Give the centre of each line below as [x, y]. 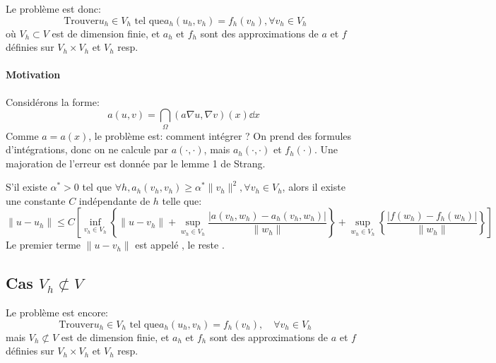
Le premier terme [43, 245]
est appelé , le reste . [180, 245]
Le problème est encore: [57, 313]
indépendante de [114, 200]
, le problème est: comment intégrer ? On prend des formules [220, 135]
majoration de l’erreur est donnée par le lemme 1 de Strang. [136, 163]
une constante [36, 200]
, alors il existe [314, 187]
